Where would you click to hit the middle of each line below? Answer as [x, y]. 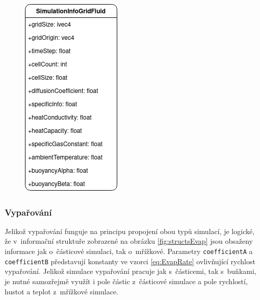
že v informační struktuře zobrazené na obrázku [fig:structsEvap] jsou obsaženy [129, 241]
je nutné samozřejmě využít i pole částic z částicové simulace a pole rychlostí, [126, 281]
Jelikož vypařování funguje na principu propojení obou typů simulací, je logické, [130, 231]
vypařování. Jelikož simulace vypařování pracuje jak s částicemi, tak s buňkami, [131, 271]
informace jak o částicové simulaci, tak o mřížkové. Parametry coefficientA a [129, 251]
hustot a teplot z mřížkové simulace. [61, 291]
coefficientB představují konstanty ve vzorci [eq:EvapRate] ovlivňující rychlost [130, 261]
